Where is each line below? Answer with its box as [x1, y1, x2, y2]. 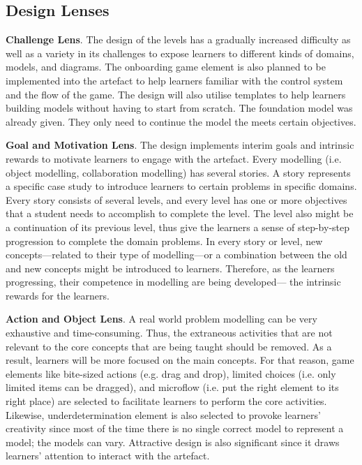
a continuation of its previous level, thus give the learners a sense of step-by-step [6, 219, 350, 234]
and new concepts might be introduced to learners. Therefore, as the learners [6, 260, 335, 275]
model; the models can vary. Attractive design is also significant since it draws [6, 434, 340, 449]
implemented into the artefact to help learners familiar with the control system [6, 73, 343, 87]
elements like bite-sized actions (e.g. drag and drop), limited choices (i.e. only [6, 366, 336, 381]
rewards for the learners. [6, 288, 110, 302]
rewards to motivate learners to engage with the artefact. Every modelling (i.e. [6, 151, 342, 165]
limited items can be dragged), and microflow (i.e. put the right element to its [6, 380, 339, 394]
